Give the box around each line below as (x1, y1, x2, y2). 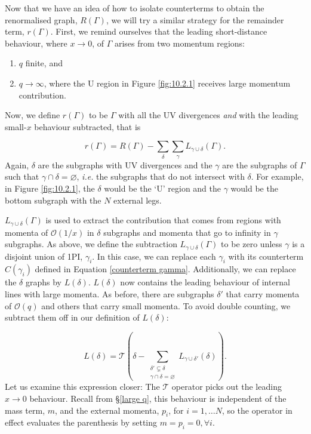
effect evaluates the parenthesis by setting (5, 416, 158, 429)
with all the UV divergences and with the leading (118, 109, 298, 121)
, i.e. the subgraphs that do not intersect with (76, 170, 245, 183)
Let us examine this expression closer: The (5, 380, 160, 393)
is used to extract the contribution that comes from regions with (45, 214, 281, 226)
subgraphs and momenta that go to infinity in (103, 226, 271, 238)
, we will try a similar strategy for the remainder (106, 13, 284, 26)
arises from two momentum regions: (114, 36, 245, 49)
